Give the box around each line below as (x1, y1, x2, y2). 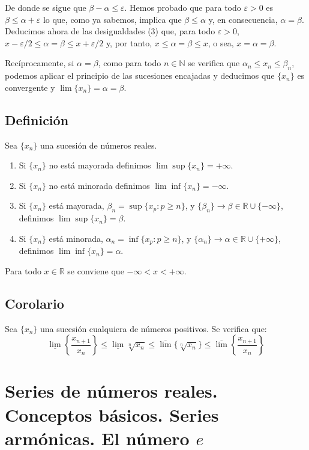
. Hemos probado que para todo (124, 1, 241, 13)
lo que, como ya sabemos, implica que (43, 13, 182, 25)
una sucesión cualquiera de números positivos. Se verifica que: (40, 322, 267, 334)
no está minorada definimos (49, 179, 150, 191)
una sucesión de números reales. (40, 138, 157, 151)
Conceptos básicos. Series (5, 402, 219, 427)
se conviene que (67, 264, 124, 277)
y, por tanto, (106, 36, 152, 49)
